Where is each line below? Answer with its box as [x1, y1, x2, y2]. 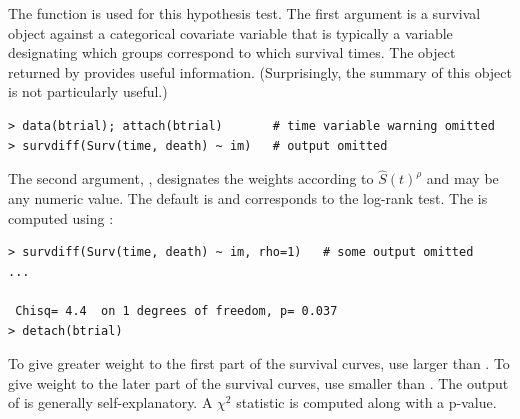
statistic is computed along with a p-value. [236, 392, 497, 413]
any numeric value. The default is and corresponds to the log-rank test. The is [8, 187, 488, 208]
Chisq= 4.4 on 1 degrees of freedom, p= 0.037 [15, 303, 338, 318]
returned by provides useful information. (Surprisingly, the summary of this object [8, 61, 512, 82]
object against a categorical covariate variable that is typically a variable [8, 22, 453, 43]
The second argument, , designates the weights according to [8, 168, 374, 189]
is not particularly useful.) [8, 81, 168, 102]
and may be [426, 168, 499, 189]
